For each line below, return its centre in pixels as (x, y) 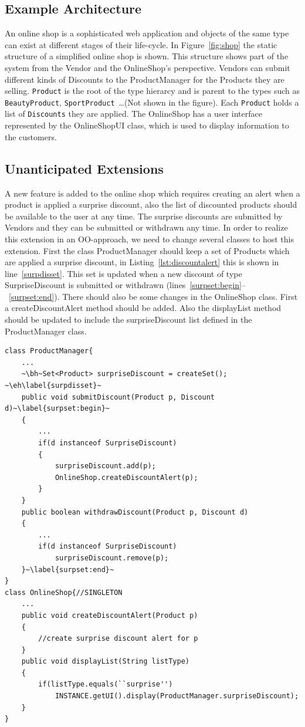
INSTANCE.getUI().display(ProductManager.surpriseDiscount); (177, 696)
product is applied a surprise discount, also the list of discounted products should (151, 204)
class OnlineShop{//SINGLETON (64, 592)
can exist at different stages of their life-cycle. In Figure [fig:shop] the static (141, 44)
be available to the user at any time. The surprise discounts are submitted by (144, 216)
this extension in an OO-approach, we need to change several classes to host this (149, 239)
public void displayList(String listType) (105, 662)
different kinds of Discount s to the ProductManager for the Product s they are (145, 79)
